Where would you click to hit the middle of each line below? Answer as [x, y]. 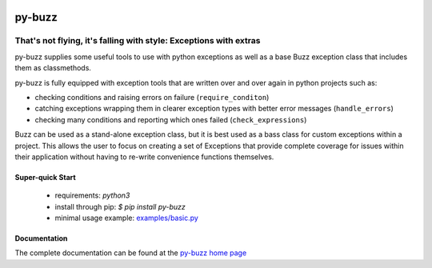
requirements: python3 [92, 195]
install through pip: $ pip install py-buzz [120, 206]
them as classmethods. [53, 68]
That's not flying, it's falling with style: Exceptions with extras [138, 41]
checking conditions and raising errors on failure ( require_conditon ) [152, 97]
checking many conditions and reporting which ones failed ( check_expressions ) [171, 119]
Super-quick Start [45, 177]
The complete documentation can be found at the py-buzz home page [131, 253]
